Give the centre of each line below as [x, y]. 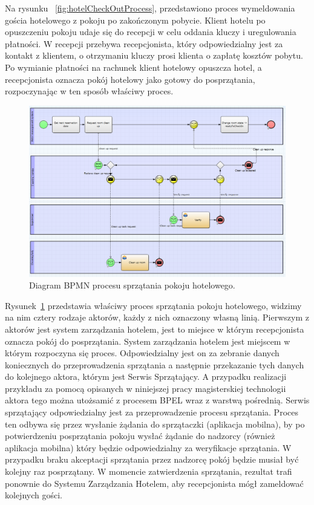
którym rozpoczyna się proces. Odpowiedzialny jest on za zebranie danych [142, 353]
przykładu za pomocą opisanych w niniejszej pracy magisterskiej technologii [146, 388]
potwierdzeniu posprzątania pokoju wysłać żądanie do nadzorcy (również [140, 436]
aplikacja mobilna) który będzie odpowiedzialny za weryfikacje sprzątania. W [148, 447]
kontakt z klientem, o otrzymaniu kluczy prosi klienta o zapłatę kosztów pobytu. [154, 55]
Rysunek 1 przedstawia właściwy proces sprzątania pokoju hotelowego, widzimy [153, 305]
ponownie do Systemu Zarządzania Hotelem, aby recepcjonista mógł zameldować [154, 483]
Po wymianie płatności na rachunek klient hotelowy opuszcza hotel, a [133, 67]
